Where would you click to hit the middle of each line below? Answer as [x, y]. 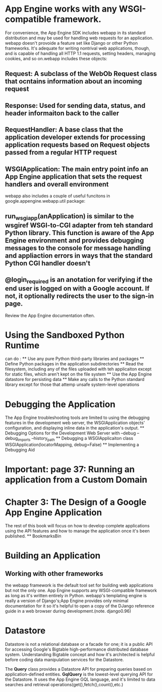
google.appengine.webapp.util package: [45, 201]
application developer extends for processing [75, 137]
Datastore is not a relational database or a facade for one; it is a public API [79, 644]
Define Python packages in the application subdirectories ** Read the [74, 364]
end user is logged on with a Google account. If [77, 288]
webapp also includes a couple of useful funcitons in [58, 196]
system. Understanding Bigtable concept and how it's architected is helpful [80, 655]
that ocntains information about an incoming [74, 81]
